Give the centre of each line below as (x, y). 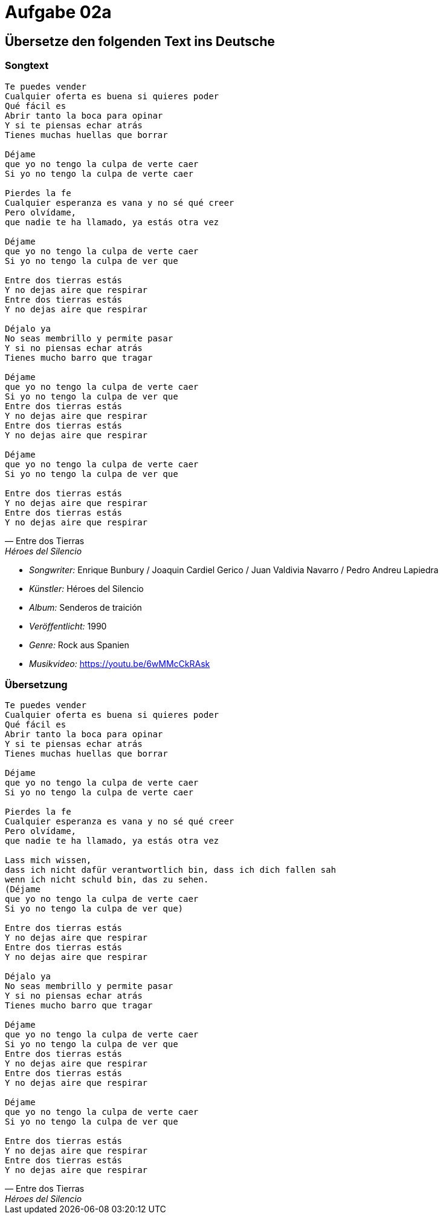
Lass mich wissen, (48, 860)
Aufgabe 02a (58, 12)
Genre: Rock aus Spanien (79, 645)
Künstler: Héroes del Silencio (86, 588)
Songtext (27, 66)
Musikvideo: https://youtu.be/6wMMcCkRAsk (120, 663)
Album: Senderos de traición (86, 607)
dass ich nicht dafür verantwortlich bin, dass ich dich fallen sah (170, 870)
